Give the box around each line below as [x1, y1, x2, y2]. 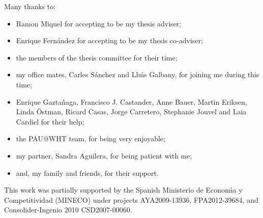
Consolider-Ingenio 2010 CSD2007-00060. [4, 204, 132, 215]
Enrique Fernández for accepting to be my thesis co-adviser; [16, 35, 203, 46]
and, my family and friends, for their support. [16, 167, 159, 178]
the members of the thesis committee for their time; [16, 52, 178, 63]
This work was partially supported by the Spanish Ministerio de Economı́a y [4, 184, 243, 195]
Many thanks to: [4, 1, 56, 11]
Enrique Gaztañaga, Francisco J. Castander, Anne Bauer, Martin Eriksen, [16, 96, 247, 107]
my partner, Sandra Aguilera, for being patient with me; [16, 150, 192, 161]
